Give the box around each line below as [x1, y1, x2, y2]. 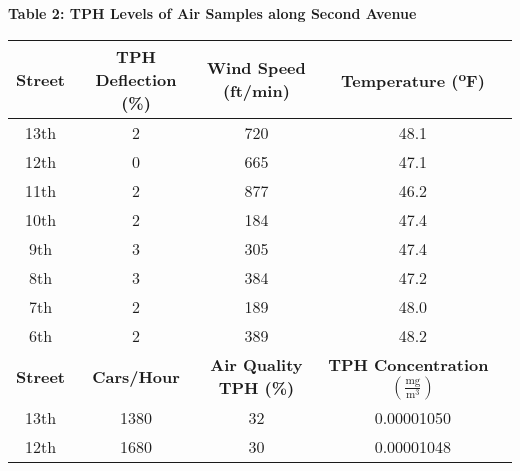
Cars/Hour [92, 364, 180, 388]
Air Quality [210, 353, 303, 377]
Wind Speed [207, 56, 306, 80]
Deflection [95, 67, 177, 91]
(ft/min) [222, 79, 290, 103]
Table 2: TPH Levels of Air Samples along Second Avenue [8, 3, 417, 23]
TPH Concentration [328, 352, 489, 376]
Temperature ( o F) [340, 65, 485, 93]
